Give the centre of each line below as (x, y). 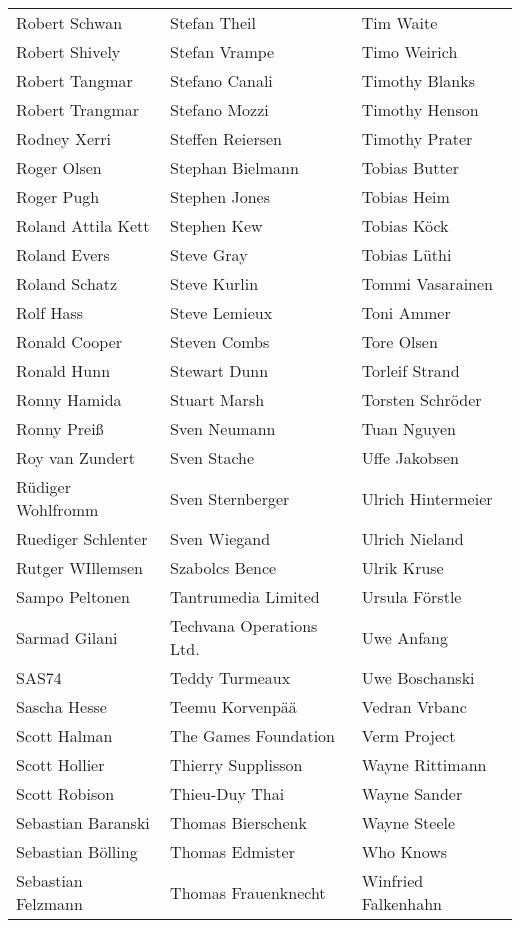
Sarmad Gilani (67, 637)
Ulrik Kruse (402, 567)
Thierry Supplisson (236, 764)
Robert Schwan (69, 22)
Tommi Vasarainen (427, 283)
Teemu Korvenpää (233, 706)
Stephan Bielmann (234, 167)
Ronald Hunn (63, 370)
